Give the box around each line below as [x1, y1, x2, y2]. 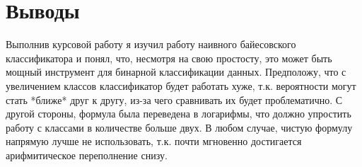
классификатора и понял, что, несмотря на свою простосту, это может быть [6, 50, 332, 65]
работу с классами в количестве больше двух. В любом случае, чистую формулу [6, 120, 353, 134]
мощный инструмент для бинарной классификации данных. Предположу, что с [6, 64, 346, 79]
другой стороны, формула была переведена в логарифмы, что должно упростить [6, 106, 351, 121]
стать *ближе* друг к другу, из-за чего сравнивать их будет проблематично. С [6, 92, 343, 107]
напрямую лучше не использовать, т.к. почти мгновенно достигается [6, 134, 302, 149]
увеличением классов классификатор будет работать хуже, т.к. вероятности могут [6, 78, 356, 93]
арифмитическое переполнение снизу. [6, 147, 168, 162]
